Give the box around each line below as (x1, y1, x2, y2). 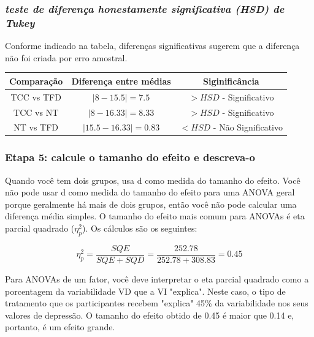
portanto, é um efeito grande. (5, 320, 115, 333)
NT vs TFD (13, 121, 59, 134)
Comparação (9, 74, 63, 87)
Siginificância (203, 74, 259, 87)
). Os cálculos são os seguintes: (82, 222, 197, 235)
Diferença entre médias (71, 74, 171, 87)
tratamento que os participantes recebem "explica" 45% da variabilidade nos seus (5, 297, 308, 309)
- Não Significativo (213, 121, 283, 134)
